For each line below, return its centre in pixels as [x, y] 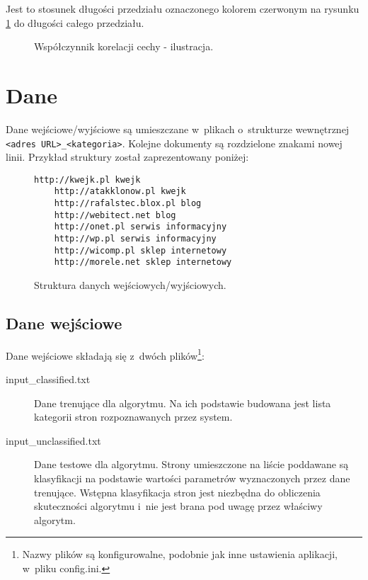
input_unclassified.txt [53, 440]
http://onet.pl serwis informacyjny [140, 227]
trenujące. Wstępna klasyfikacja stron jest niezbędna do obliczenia [177, 492]
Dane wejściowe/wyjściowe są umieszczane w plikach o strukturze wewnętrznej [178, 129]
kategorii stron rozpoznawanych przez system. [133, 417]
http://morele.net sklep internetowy [143, 262]
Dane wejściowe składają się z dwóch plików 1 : [105, 354]
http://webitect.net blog [115, 215]
